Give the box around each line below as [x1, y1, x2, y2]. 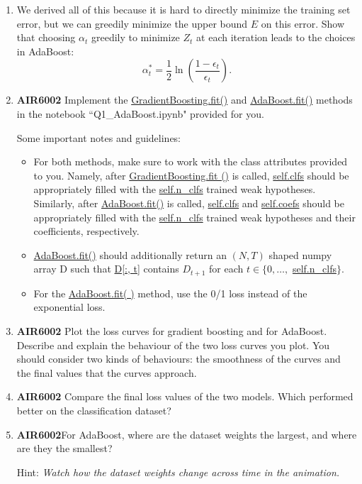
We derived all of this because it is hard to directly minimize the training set [16, 2, 351, 16]
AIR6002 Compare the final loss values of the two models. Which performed [16, 389, 353, 404]
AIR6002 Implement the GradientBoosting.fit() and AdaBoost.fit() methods [16, 92, 353, 107]
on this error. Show [261, 16, 345, 31]
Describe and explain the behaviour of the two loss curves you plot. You [16, 337, 330, 352]
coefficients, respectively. [33, 224, 140, 238]
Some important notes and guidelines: [16, 130, 181, 145]
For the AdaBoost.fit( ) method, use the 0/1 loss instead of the [33, 285, 307, 300]
